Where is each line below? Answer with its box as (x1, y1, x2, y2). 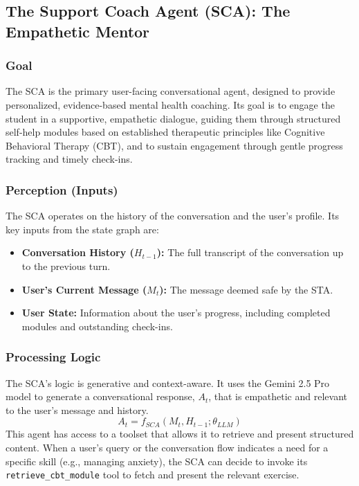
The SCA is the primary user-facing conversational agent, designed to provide (6, 84, 335, 98)
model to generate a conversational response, (6, 389, 195, 404)
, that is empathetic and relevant (208, 389, 347, 404)
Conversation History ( (21, 245, 134, 260)
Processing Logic (6, 348, 101, 366)
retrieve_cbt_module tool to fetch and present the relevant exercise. (6, 467, 300, 482)
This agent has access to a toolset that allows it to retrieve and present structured (6, 426, 354, 441)
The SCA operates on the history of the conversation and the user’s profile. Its (6, 208, 340, 223)
